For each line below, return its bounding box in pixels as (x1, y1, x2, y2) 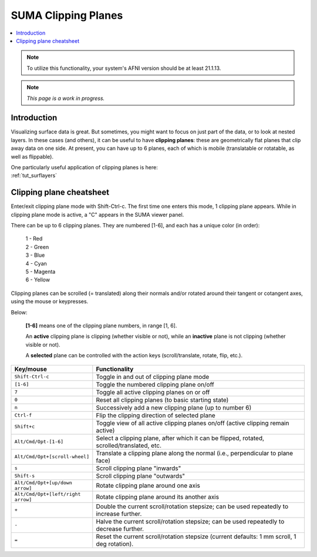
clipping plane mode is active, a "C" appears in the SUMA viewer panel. (11, 211, 184, 218)
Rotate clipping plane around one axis (96, 481, 201, 489)
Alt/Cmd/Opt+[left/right (14, 491, 81, 497)
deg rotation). (96, 539, 134, 548)
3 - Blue (25, 251, 45, 259)
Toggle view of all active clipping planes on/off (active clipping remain (96, 419, 289, 427)
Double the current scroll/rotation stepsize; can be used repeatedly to (96, 502, 289, 511)
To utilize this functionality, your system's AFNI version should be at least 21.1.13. (26, 65, 221, 72)
